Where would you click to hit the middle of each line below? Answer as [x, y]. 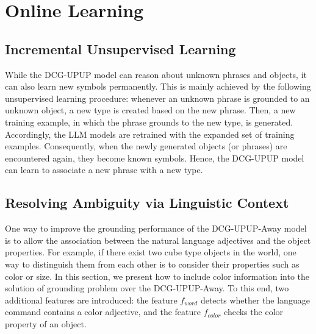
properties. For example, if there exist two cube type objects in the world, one [151, 252]
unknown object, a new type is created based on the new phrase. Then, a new [150, 110]
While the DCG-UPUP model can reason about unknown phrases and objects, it [156, 74]
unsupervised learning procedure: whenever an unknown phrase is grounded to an [157, 98]
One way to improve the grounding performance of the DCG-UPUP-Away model [156, 228]
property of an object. [46, 323]
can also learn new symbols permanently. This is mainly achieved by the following [158, 86]
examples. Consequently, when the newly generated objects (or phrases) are [146, 146]
